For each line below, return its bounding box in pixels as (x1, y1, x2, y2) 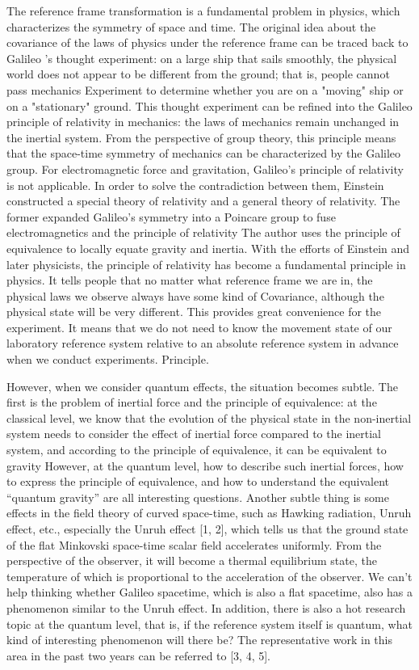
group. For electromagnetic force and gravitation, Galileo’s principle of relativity (6, 160, 404, 177)
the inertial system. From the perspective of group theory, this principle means (6, 129, 396, 145)
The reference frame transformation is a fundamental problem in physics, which (6, 2, 400, 19)
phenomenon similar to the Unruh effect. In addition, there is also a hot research (6, 599, 406, 616)
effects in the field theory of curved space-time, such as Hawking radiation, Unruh (6, 504, 412, 521)
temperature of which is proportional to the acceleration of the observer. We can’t (6, 567, 413, 584)
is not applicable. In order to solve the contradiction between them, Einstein (6, 176, 384, 193)
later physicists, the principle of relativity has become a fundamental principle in (6, 255, 406, 272)
